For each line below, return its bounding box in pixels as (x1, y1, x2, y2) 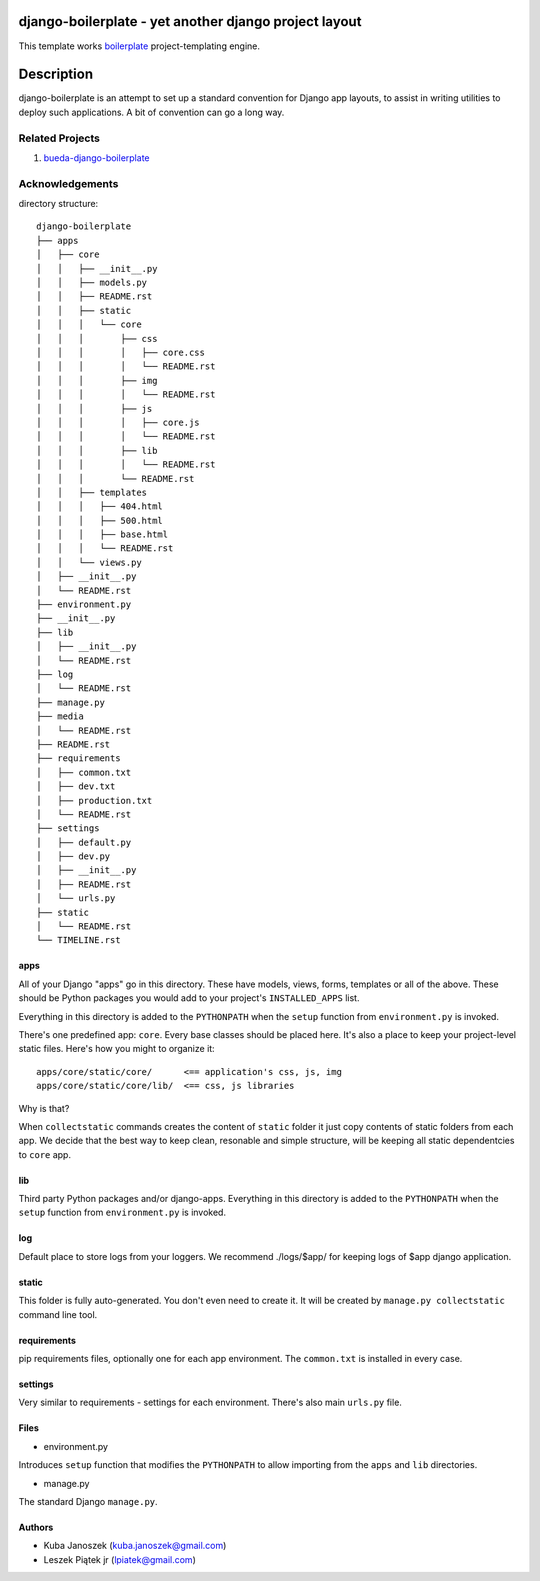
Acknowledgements (18, 176, 119, 190)
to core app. (18, 1148, 72, 1160)
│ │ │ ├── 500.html (36, 515, 164, 526)
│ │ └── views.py (36, 556, 142, 568)
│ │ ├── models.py (36, 277, 148, 289)
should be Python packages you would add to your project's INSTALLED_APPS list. (18, 992, 360, 1004)
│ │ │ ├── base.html (36, 529, 169, 540)
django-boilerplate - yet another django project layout (18, 13, 362, 30)
